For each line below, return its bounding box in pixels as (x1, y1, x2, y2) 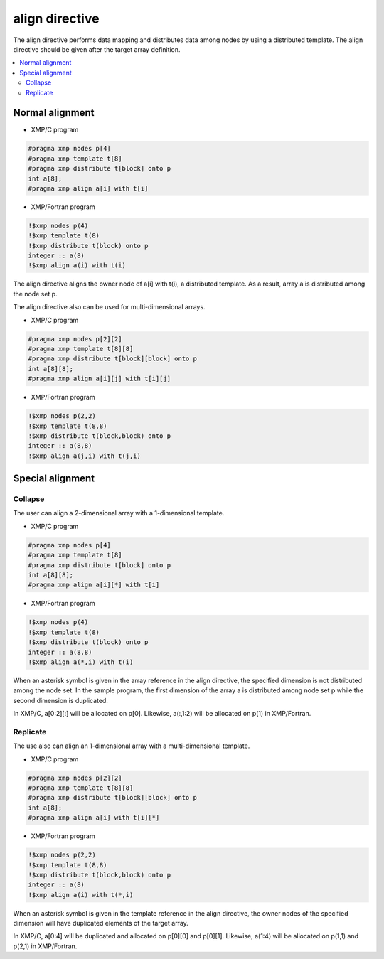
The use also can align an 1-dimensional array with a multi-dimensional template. (13, 741, 250, 750)
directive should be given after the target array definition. (13, 45, 181, 53)
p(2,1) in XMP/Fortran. (13, 942, 78, 950)
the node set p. (13, 289, 58, 298)
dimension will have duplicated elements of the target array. (13, 919, 188, 928)
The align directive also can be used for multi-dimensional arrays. (13, 303, 206, 311)
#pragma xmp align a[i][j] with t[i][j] (28, 375, 171, 383)
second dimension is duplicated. (13, 696, 108, 704)
